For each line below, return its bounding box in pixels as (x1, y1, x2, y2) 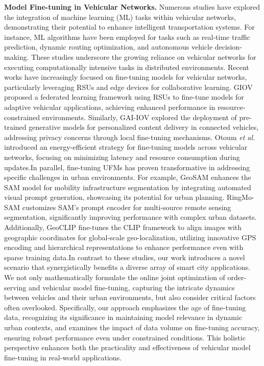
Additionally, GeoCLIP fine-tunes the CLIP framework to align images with (4, 222, 242, 233)
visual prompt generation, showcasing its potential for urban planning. (4, 192, 225, 202)
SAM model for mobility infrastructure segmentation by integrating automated (4, 181, 251, 192)
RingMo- (227, 192, 254, 202)
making (4, 51, 27, 62)
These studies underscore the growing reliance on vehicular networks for (31, 51, 256, 62)
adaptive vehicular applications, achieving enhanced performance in (4, 101, 215, 112)
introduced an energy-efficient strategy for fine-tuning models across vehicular (4, 142, 248, 152)
